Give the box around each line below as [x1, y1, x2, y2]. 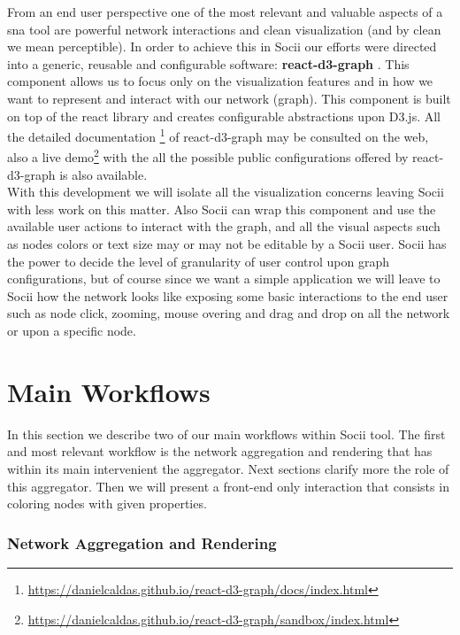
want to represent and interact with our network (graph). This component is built [7, 89, 451, 107]
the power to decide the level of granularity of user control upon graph [7, 252, 389, 270]
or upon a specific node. [7, 321, 136, 339]
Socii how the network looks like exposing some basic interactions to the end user [7, 286, 448, 305]
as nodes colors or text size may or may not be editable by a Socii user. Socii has [7, 235, 447, 253]
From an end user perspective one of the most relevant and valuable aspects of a [7, 3, 443, 20]
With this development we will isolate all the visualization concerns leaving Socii [7, 182, 444, 201]
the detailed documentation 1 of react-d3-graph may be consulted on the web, [7, 125, 429, 145]
